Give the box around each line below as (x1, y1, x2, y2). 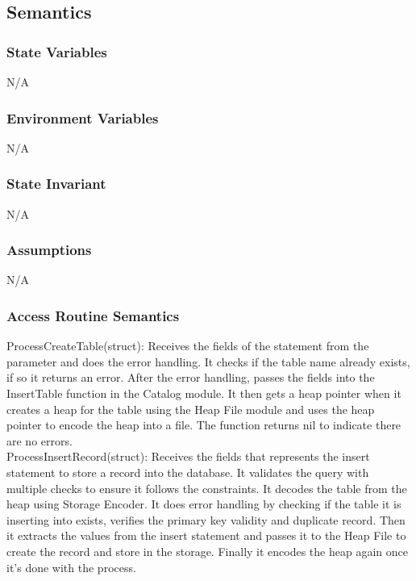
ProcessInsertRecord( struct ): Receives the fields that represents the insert (6, 448, 370, 465)
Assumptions (6, 240, 92, 260)
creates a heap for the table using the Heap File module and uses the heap (6, 400, 375, 417)
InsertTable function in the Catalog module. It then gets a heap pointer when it (6, 385, 401, 402)
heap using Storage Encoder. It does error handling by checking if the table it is (6, 495, 401, 512)
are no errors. (6, 432, 73, 449)
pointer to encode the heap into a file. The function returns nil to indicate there (6, 416, 401, 433)
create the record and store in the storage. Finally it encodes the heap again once (6, 542, 408, 559)
